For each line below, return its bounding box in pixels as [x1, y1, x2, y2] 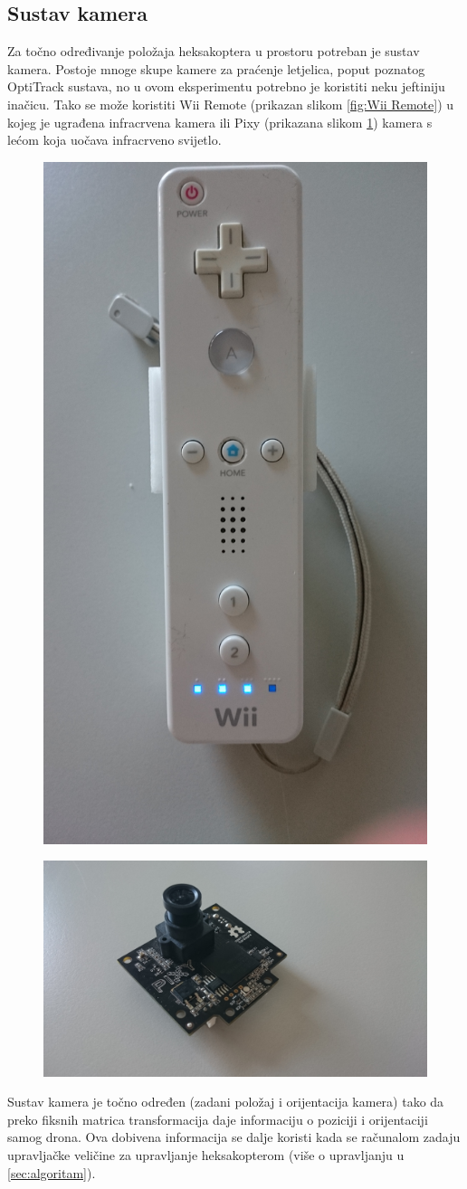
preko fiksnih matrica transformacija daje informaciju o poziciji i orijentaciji [7, 1109, 428, 1128]
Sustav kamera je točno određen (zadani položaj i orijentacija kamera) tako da [7, 1092, 444, 1111]
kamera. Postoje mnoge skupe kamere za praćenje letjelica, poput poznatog [7, 59, 425, 78]
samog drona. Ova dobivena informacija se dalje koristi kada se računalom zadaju [7, 1127, 461, 1146]
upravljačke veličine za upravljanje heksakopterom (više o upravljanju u [7, 1146, 405, 1164]
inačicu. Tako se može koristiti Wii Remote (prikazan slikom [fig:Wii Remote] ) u [7, 94, 454, 113]
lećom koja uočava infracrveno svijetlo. [7, 130, 222, 149]
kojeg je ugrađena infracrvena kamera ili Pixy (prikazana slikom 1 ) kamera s [7, 112, 433, 131]
